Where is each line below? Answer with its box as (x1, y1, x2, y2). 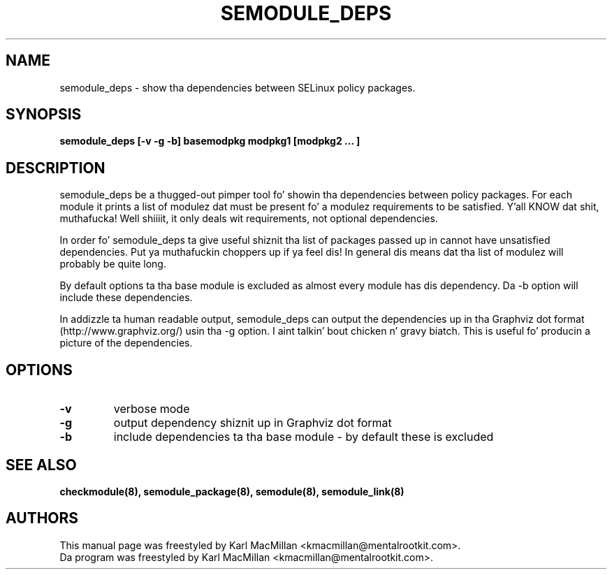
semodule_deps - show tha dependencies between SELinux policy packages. (59, 81, 416, 94)
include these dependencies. (59, 291, 193, 304)
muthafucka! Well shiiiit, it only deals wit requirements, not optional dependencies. (59, 212, 438, 225)
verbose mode (113, 402, 190, 416)
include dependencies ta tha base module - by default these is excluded (113, 430, 494, 444)
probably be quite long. (59, 258, 166, 270)
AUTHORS (6, 509, 79, 527)
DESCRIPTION (6, 159, 105, 177)
